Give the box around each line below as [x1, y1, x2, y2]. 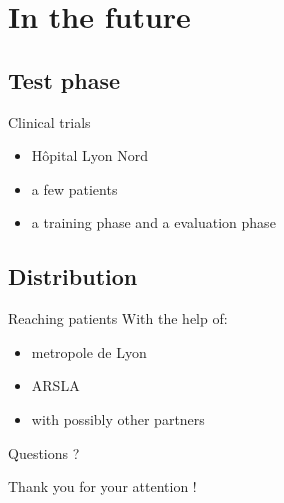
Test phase [8, 64, 120, 95]
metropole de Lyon [31, 341, 147, 362]
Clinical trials [8, 111, 91, 132]
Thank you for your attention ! [8, 476, 197, 497]
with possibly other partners [31, 408, 205, 429]
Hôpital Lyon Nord [31, 145, 148, 166]
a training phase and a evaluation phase [31, 212, 276, 233]
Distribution [8, 261, 138, 292]
